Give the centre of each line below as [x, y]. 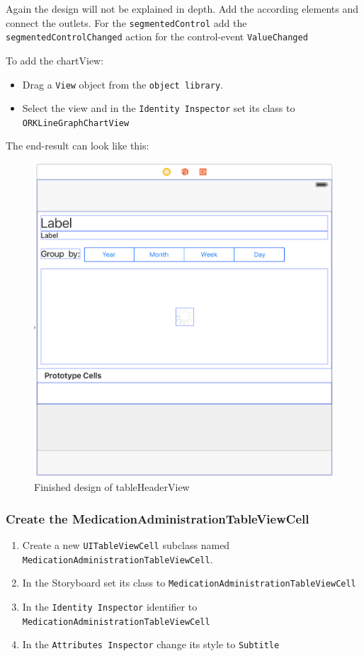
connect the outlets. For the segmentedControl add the [126, 22]
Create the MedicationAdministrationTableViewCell [158, 518]
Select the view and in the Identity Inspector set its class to [159, 108]
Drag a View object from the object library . [123, 84]
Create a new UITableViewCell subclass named [126, 544]
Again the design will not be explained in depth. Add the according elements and [182, 9]
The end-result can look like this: [78, 146]
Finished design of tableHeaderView [112, 487]
